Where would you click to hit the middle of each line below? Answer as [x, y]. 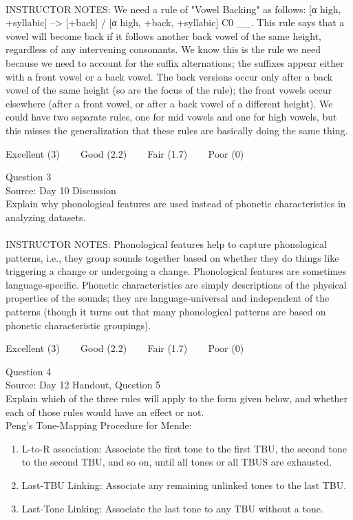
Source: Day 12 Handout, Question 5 [83, 385]
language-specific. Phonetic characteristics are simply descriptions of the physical [176, 284]
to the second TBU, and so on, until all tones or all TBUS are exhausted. [177, 462]
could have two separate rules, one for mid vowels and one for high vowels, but [171, 117]
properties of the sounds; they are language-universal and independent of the [168, 298]
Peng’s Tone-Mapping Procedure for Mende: [99, 425]
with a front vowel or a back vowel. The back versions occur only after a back [169, 76]
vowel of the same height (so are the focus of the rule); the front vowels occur [169, 90]
